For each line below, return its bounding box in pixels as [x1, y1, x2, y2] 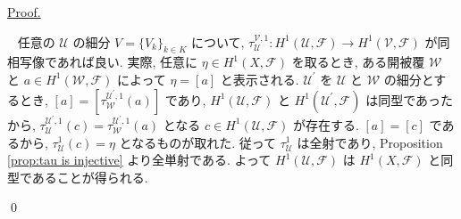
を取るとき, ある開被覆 [291, 53, 425, 71]
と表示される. [220, 69, 299, 88]
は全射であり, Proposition [297, 133, 443, 151]
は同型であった [365, 90, 454, 109]
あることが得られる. [31, 167, 148, 186]
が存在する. [292, 115, 359, 134]
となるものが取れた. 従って [119, 133, 277, 151]
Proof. [7, 3, 41, 20]
